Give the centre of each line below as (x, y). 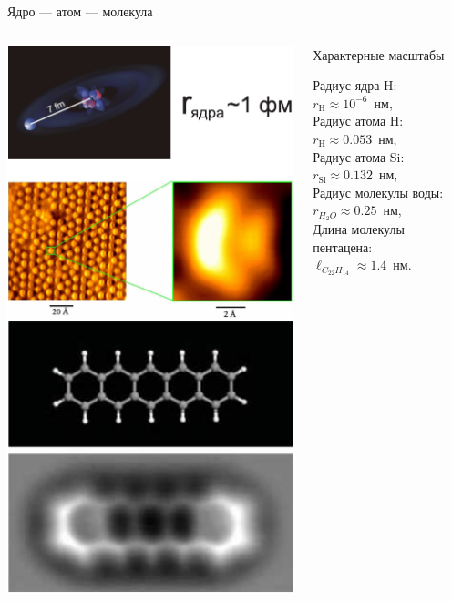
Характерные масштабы (379, 54)
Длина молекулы (359, 229)
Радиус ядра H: (355, 85)
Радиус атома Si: (359, 156)
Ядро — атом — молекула (80, 11)
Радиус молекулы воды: (378, 192)
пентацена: (343, 246)
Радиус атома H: (358, 121)
